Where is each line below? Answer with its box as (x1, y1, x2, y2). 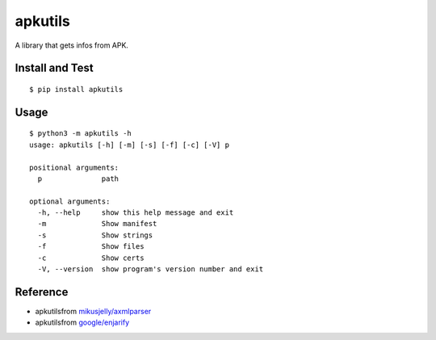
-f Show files (37, 242, 145, 251)
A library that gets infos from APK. (15, 40, 129, 50)
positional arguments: (29, 162, 119, 172)
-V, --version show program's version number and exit (37, 265, 264, 274)
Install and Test (15, 61, 94, 75)
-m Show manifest (37, 219, 157, 229)
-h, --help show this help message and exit (37, 208, 234, 217)
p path (37, 174, 119, 183)
